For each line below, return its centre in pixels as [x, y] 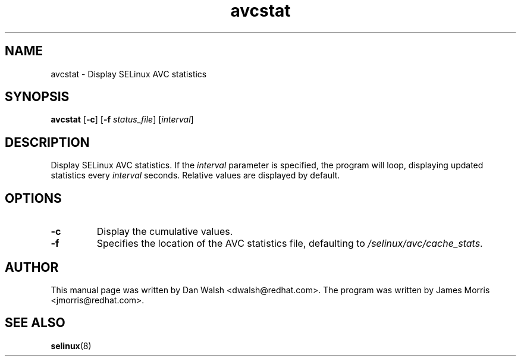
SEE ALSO [35, 323]
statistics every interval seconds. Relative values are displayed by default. [195, 175]
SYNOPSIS [37, 97]
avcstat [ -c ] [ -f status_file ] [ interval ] [122, 120]
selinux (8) [71, 346]
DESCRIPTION [47, 142]
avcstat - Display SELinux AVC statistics [129, 74]
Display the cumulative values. [165, 232]
